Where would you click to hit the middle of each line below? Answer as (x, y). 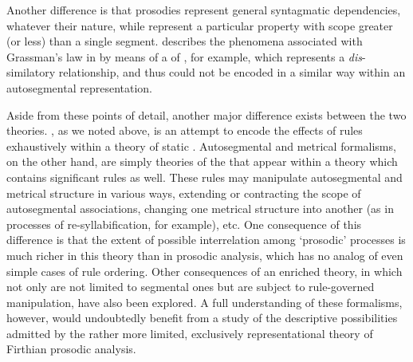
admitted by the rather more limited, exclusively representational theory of (190, 333)
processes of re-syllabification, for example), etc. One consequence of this (184, 224)
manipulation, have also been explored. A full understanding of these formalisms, (205, 302)
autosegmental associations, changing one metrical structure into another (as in (200, 209)
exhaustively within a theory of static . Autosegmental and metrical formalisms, (201, 146)
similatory (31, 72)
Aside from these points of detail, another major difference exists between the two (206, 114)
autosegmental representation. (80, 87)
